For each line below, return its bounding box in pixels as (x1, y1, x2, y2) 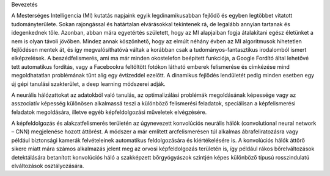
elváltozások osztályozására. (11, 162, 84, 170)
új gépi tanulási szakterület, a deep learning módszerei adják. (11, 80, 166, 88)
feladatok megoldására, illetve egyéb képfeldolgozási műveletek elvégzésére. (11, 108, 207, 116)
